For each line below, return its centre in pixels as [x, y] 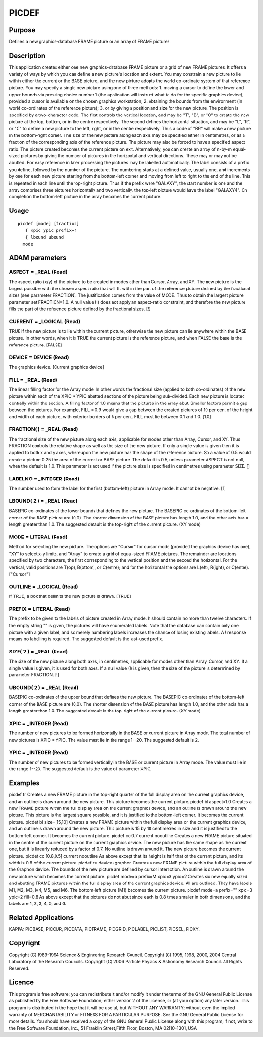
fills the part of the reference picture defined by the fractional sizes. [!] [80, 309]
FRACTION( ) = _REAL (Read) [44, 429]
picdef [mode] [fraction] [49, 223]
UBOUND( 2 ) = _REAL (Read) [44, 688]
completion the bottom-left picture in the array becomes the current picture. [85, 197]
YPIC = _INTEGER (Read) [38, 752]
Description [27, 55]
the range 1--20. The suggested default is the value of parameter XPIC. [80, 769]
